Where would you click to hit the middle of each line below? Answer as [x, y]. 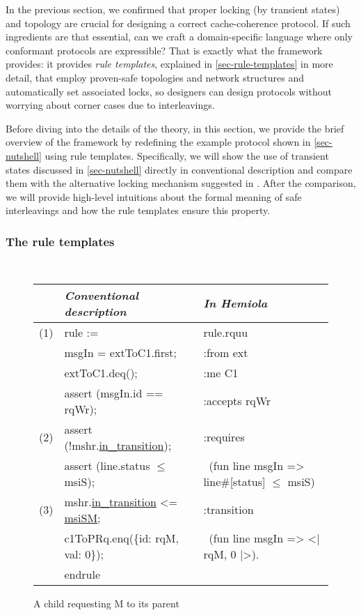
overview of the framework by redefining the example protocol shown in [158, 142]
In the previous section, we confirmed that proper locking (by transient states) [173, 9]
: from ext [226, 352]
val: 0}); [84, 554]
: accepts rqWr [237, 401]
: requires [224, 437]
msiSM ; [82, 517]
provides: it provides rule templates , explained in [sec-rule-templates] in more [169, 64]
